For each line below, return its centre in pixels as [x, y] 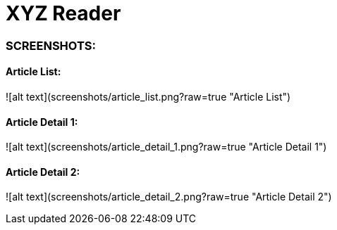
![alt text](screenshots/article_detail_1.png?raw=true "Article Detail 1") [166, 147]
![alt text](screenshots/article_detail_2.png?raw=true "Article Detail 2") [169, 197]
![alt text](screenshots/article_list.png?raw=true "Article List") [148, 96]
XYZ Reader [63, 13]
